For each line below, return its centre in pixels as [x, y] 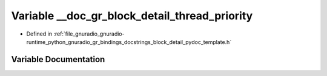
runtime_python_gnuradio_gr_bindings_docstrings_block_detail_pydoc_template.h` [129, 42]
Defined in [39, 34]
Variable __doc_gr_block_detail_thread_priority [132, 16]
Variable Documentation [58, 59]
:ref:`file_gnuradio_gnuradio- [89, 34]
